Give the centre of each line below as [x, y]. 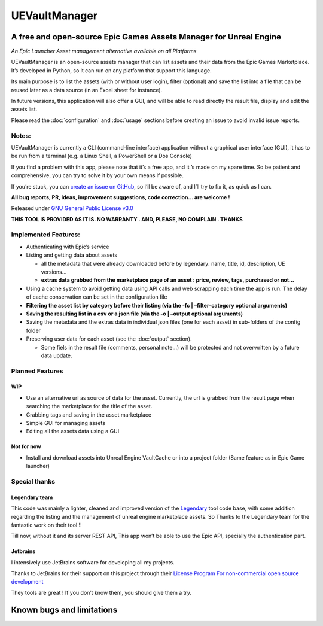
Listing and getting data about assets [72, 255]
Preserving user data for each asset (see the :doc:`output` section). [109, 339]
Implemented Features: [45, 235]
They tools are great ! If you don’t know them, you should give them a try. [101, 592]
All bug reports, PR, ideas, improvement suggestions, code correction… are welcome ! [121, 197]
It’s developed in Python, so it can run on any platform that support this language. [111, 70]
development [27, 582]
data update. [57, 355]
